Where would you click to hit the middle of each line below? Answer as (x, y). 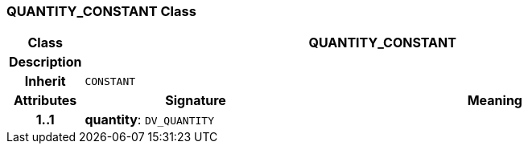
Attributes (45, 101)
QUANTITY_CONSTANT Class (101, 11)
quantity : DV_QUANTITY (149, 120)
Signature (196, 101)
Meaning (495, 101)
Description (45, 62)
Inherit (45, 81)
